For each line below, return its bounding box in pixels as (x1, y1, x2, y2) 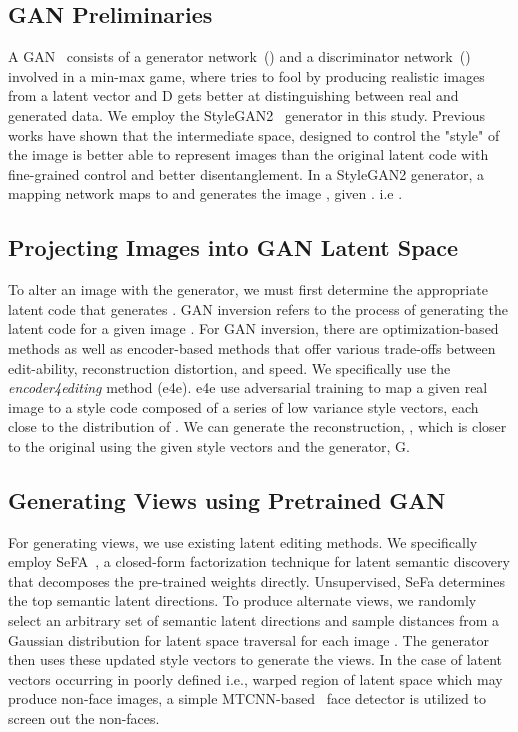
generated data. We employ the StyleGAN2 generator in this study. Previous (8, 104, 486, 125)
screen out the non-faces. (8, 708, 160, 729)
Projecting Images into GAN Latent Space (8, 232, 459, 263)
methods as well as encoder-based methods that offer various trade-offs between (8, 337, 496, 358)
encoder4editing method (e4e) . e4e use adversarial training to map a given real (8, 377, 488, 398)
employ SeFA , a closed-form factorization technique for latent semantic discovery (8, 551, 510, 572)
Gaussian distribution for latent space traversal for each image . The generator (8, 629, 490, 650)
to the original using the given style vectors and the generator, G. (8, 435, 410, 456)
